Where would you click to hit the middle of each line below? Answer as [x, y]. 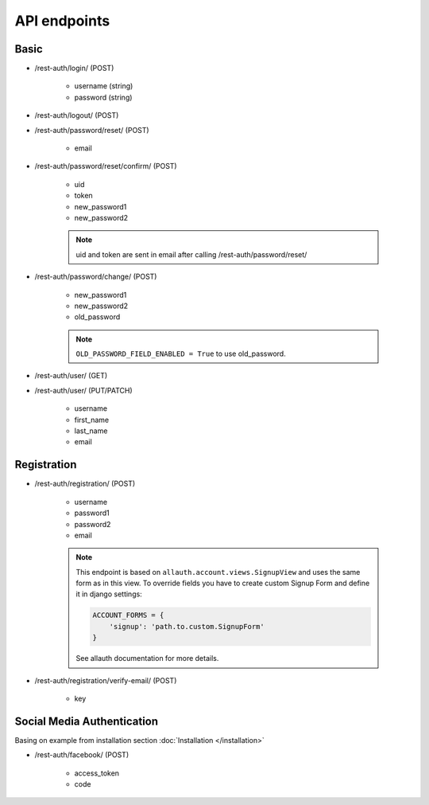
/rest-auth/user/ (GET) [71, 376]
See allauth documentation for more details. [147, 658]
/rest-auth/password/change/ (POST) [96, 277]
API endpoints [62, 21]
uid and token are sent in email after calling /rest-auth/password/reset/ [191, 254]
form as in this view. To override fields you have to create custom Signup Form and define [223, 583]
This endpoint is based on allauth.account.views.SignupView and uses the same [218, 572]
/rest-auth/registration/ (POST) [85, 484]
